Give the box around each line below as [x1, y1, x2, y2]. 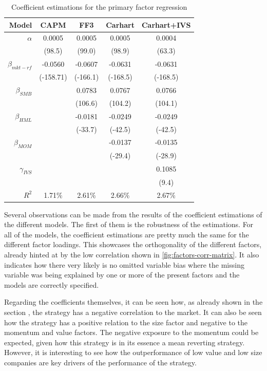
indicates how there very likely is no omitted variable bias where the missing [4, 259, 244, 270]
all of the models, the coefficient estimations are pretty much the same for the [4, 229, 249, 239]
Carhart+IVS [141, 19, 191, 30]
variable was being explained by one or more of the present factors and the [4, 269, 240, 280]
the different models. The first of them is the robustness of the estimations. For [4, 219, 254, 230]
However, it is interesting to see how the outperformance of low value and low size [4, 347, 262, 358]
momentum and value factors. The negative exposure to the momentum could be [4, 327, 259, 338]
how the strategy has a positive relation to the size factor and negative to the [4, 317, 248, 327]
